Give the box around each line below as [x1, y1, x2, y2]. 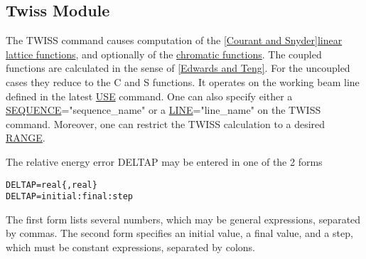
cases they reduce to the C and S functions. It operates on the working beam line [6, 74, 360, 89]
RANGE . [6, 130, 45, 145]
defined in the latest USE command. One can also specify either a [6, 88, 293, 103]
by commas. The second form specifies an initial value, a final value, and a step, [6, 226, 353, 240]
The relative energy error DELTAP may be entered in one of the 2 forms [6, 154, 323, 169]
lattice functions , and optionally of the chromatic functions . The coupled [6, 46, 322, 61]
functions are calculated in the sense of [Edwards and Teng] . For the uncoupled [6, 60, 350, 75]
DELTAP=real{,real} [6, 179, 97, 190]
